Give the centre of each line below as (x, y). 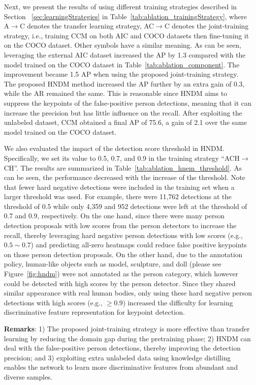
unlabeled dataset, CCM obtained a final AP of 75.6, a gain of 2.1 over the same (126, 122)
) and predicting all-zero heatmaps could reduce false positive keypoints (139, 245)
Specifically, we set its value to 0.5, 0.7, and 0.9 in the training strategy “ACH (122, 158)
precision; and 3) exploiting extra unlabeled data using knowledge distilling (117, 357)
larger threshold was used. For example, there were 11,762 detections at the (118, 196)
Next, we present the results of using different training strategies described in (120, 6)
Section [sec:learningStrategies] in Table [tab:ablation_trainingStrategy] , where (126, 16)
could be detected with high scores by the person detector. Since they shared (120, 283)
